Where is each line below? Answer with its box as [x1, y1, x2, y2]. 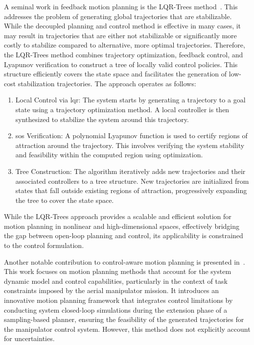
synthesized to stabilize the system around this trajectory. [15, 114, 189, 124]
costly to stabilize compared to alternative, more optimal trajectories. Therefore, [4, 40, 245, 50]
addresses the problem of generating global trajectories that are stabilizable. [4, 11, 232, 21]
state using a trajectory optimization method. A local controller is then [15, 104, 230, 114]
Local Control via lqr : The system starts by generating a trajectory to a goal [15, 95, 246, 105]
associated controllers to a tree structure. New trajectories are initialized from [15, 175, 249, 186]
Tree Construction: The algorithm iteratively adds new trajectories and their [15, 166, 246, 176]
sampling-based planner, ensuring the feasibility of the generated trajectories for [4, 314, 244, 324]
